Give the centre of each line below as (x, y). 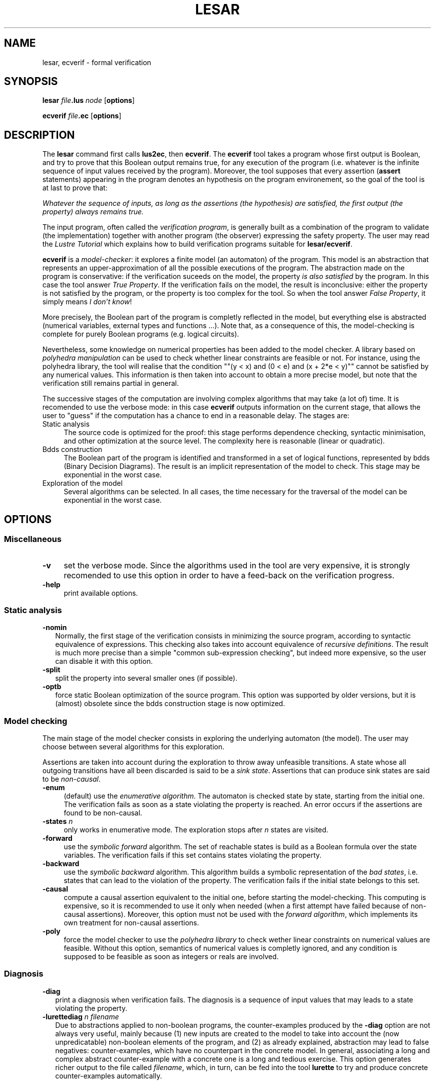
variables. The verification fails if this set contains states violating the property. (193, 855)
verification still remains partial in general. (111, 383)
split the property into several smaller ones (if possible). (146, 678)
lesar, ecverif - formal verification (97, 62)
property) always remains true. (93, 212)
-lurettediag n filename (81, 1016)
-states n (58, 821)
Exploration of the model (82, 483)
